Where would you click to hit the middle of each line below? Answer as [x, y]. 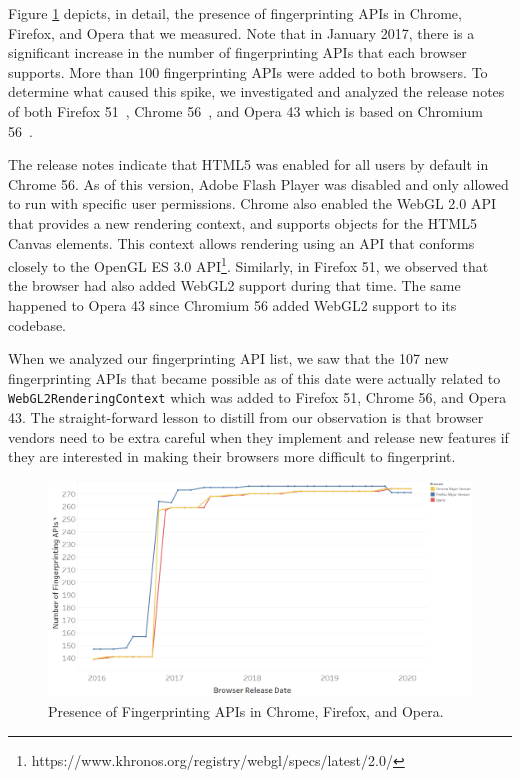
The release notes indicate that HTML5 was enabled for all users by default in [248, 164]
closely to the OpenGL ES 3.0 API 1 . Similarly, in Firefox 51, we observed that [248, 264]
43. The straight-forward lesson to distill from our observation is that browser [246, 417]
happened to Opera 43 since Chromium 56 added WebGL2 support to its [232, 304]
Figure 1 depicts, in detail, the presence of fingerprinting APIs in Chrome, [235, 13]
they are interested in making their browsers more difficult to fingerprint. [232, 456]
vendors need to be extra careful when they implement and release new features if [258, 436]
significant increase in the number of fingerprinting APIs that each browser [237, 52]
